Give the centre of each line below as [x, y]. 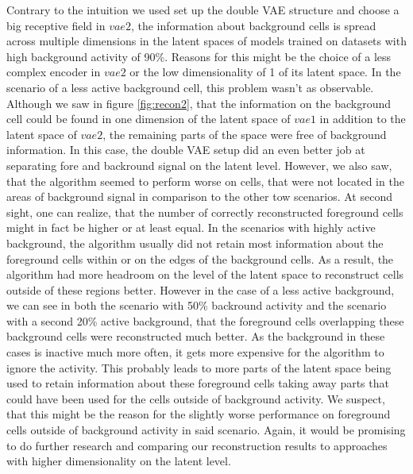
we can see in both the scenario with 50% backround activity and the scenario [197, 305]
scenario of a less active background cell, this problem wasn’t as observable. [190, 87]
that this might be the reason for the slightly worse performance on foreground [199, 414]
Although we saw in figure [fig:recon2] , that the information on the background [199, 103]
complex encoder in [54, 72]
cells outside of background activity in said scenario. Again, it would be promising [206, 430]
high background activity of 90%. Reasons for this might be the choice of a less [199, 56]
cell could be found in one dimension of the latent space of [149, 119]
